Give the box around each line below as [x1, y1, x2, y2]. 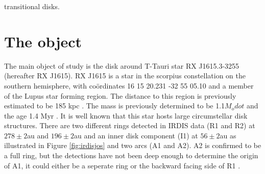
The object [4, 31, 82, 51]
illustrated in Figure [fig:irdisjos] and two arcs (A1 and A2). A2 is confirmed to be [4, 140, 261, 151]
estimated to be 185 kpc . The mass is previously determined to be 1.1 [4, 100, 225, 111]
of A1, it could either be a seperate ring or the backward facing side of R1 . [4, 160, 240, 170]
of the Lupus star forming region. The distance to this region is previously [4, 90, 236, 101]
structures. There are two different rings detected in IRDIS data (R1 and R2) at [4, 120, 255, 131]
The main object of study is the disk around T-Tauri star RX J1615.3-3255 [4, 60, 239, 71]
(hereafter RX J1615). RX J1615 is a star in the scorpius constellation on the [4, 70, 246, 81]
